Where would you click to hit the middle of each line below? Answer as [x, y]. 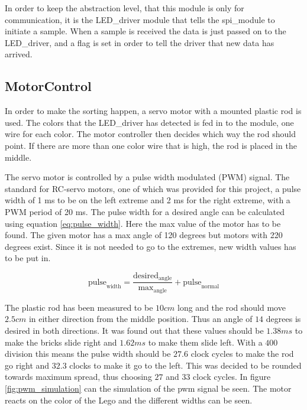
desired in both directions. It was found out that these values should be [134, 331]
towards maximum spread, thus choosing [78, 377]
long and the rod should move [232, 307]
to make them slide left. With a [205, 342]
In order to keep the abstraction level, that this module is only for [125, 8]
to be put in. [28, 258]
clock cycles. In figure [232, 377]
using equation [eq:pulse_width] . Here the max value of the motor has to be [143, 223]
